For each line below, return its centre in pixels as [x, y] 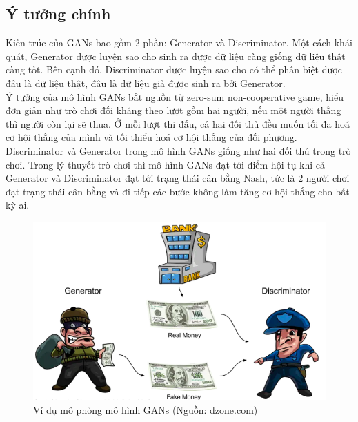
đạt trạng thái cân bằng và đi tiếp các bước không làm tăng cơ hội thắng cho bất [178, 191]
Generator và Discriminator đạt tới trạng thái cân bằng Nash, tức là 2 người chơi [178, 178]
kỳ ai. [18, 205]
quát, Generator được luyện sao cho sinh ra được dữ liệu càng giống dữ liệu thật [176, 56]
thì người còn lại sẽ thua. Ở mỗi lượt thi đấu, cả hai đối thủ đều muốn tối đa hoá [178, 123]
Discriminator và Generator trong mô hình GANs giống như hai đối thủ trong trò [178, 150]
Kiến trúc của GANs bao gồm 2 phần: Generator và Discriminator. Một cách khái [179, 42]
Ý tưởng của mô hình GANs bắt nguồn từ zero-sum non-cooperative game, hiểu [175, 96]
